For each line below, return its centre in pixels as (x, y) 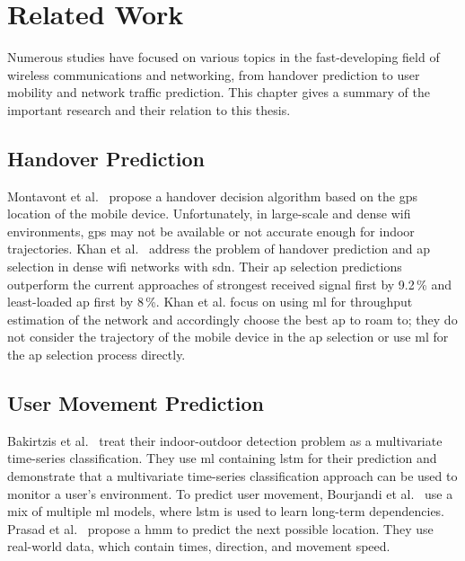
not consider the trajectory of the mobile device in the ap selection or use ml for (228, 337)
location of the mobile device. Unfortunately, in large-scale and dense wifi (209, 214)
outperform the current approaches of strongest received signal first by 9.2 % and (229, 284)
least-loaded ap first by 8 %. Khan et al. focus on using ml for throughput (210, 302)
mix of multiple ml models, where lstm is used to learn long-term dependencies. (226, 511)
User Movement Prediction (136, 403)
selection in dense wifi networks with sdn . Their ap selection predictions (205, 267)
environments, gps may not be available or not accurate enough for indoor (211, 231)
